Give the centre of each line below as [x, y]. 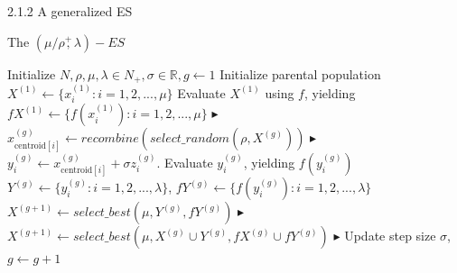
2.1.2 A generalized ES [70, 11]
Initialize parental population [300, 73]
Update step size [390, 236]
